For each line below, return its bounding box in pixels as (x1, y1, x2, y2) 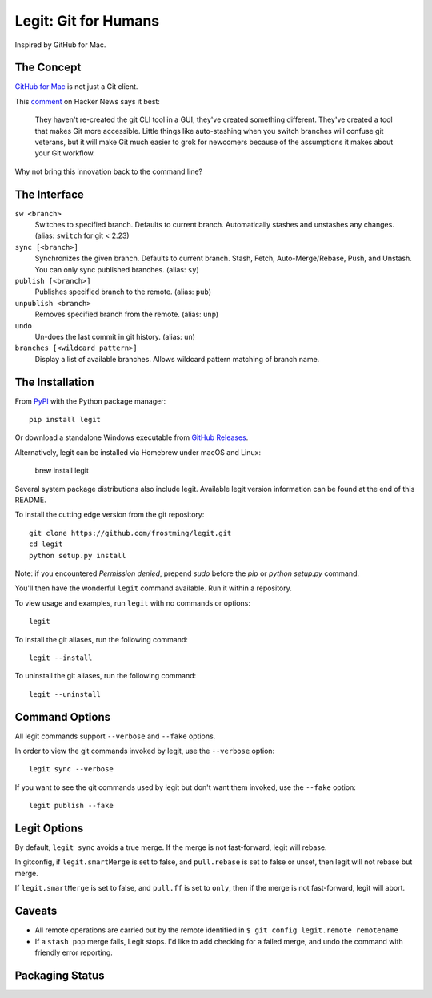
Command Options (14, 710, 111, 724)
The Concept (14, 61, 82, 74)
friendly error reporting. (34, 948, 114, 957)
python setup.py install (29, 551, 126, 560)
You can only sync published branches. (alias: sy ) (34, 264, 199, 274)
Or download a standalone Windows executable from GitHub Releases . (14, 433, 249, 442)
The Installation (14, 375, 95, 388)
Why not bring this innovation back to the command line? (14, 167, 203, 176)
